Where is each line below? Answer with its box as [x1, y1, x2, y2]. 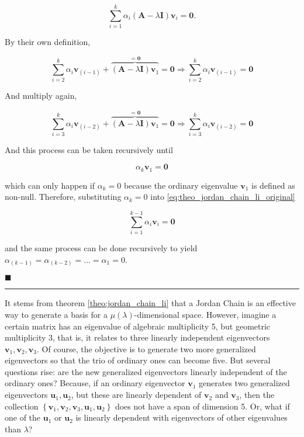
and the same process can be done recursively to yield [5, 242, 198, 254]
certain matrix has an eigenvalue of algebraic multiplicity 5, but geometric [5, 320, 271, 332]
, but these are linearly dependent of [71, 389, 202, 401]
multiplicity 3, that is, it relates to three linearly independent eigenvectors [5, 331, 270, 344]
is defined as [251, 179, 295, 191]
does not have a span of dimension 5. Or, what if [115, 400, 290, 412]
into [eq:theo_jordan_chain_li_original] [150, 190, 295, 203]
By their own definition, [5, 36, 91, 48]
